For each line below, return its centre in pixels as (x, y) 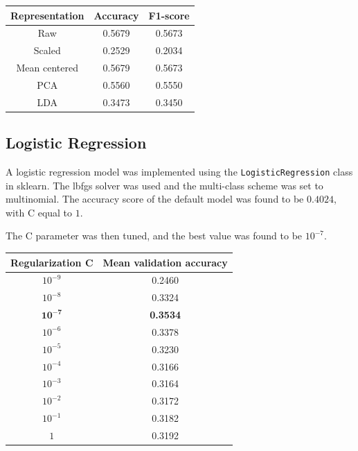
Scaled (47, 50)
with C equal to (39, 212)
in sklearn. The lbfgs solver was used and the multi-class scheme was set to (164, 185)
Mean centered (47, 68)
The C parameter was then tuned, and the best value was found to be (154, 236)
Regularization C (52, 262)
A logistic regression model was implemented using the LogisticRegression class (179, 172)
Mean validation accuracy (165, 262)
